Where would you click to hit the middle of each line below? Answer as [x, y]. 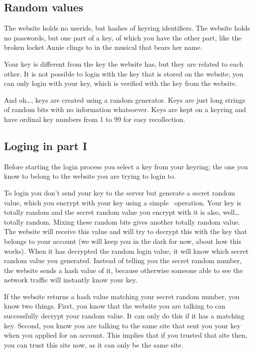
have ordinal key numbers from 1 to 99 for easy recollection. [95, 119]
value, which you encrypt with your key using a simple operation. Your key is [123, 202]
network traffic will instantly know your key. [71, 280]
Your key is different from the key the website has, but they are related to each [124, 63]
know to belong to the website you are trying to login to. [90, 176]
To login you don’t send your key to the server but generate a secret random [120, 192]
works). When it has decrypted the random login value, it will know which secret [126, 251]
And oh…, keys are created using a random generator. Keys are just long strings [125, 99]
